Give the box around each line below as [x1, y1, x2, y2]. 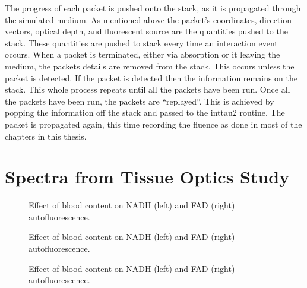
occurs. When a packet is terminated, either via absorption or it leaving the [5, 48, 280, 61]
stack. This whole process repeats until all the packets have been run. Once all [5, 83, 290, 96]
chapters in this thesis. [5, 129, 87, 142]
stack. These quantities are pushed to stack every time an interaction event [5, 36, 278, 49]
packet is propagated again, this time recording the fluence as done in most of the [5, 118, 302, 130]
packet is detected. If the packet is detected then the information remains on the [5, 71, 297, 84]
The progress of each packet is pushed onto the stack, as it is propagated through [5, 2, 301, 14]
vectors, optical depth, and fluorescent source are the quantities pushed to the [5, 25, 288, 37]
